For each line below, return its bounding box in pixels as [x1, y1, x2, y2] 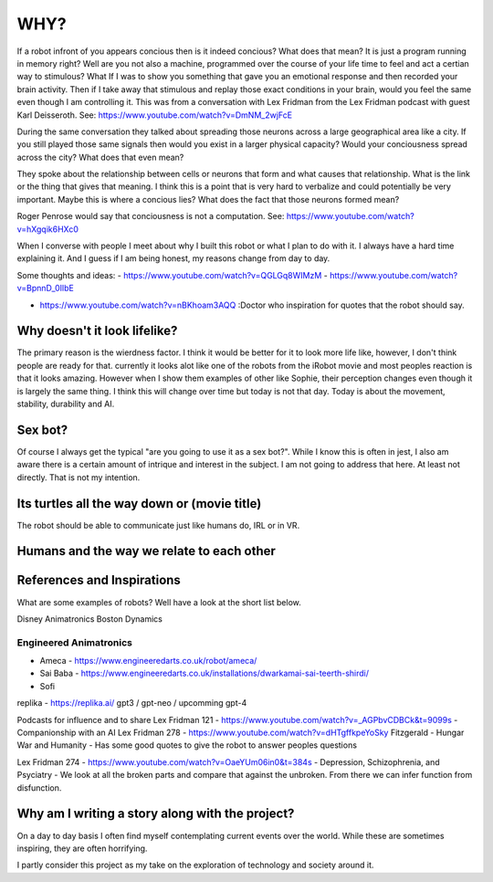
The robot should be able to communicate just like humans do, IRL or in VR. [16, 520, 300, 530]
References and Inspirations [16, 572, 182, 588]
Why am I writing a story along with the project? [16, 806, 295, 822]
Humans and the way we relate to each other [16, 543, 276, 559]
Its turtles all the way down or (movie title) [16, 496, 262, 511]
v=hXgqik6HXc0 [16, 224, 79, 235]
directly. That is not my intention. [16, 471, 141, 483]
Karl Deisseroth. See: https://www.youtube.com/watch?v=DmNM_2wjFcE [16, 110, 292, 121]
